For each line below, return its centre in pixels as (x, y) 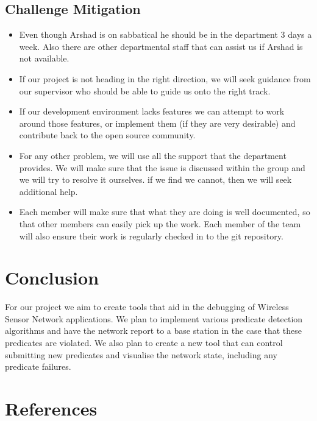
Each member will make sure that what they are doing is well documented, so (165, 212)
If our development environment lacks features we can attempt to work (152, 111)
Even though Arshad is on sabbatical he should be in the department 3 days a (166, 34)
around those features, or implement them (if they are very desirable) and (157, 123)
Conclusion (52, 278)
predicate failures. (38, 366)
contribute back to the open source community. (107, 135)
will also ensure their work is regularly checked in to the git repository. (151, 235)
